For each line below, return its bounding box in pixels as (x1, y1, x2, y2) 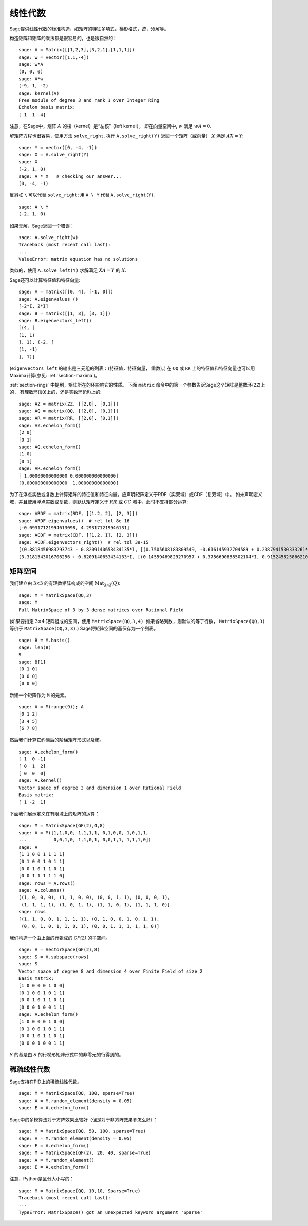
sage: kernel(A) (18, 90, 60, 96)
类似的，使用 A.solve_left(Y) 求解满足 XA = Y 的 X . (9, 267, 127, 273)
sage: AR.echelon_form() (18, 466, 81, 471)
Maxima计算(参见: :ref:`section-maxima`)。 (9, 372, 100, 378)
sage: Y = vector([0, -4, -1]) (18, 144, 98, 151)
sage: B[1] (18, 658, 46, 665)
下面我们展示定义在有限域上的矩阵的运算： (9, 811, 100, 817)
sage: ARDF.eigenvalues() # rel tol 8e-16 (18, 518, 130, 524)
